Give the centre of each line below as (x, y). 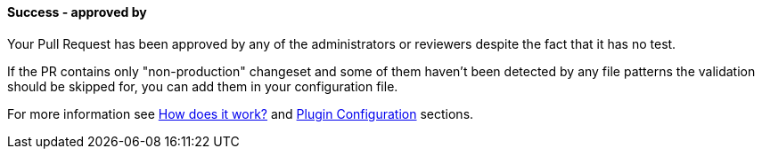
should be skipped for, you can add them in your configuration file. (203, 86)
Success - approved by (77, 12)
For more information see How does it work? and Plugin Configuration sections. (241, 113)
